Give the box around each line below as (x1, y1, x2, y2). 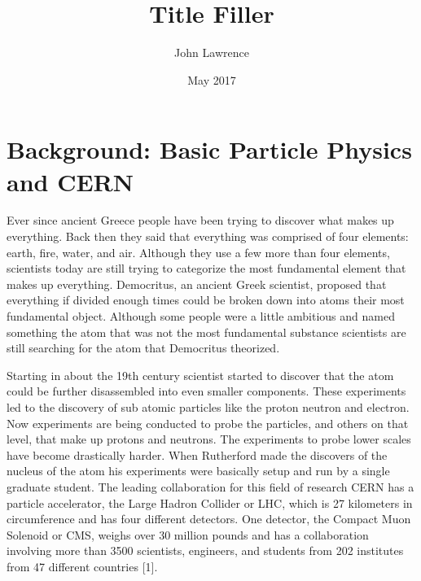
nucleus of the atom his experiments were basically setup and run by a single (7, 462, 390, 479)
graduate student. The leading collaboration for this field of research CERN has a (7, 478, 414, 495)
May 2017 (187, 71, 236, 88)
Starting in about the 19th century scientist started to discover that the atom (7, 366, 394, 383)
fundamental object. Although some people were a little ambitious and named (7, 308, 395, 324)
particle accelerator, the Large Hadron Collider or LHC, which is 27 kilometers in (7, 494, 413, 511)
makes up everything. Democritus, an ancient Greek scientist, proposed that (7, 275, 387, 292)
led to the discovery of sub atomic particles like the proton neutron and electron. (7, 398, 410, 415)
